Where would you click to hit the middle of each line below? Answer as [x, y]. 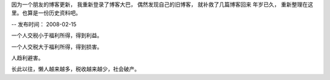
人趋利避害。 [28, 57]
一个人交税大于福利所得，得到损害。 [57, 46]
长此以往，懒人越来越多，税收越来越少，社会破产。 [75, 69]
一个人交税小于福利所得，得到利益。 [57, 35]
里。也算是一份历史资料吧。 [46, 13]
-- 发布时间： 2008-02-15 [44, 24]
